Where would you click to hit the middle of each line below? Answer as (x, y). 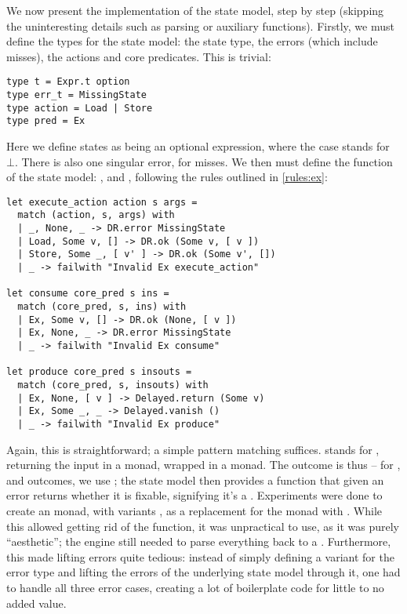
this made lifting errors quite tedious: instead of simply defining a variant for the (200, 556)
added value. (36, 603)
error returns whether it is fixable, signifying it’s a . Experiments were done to (194, 495)
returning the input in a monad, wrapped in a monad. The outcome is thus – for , (203, 465)
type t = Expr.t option (68, 82)
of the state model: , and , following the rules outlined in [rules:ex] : (167, 177)
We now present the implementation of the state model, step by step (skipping (195, 10)
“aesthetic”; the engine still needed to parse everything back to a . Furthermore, (199, 541)
